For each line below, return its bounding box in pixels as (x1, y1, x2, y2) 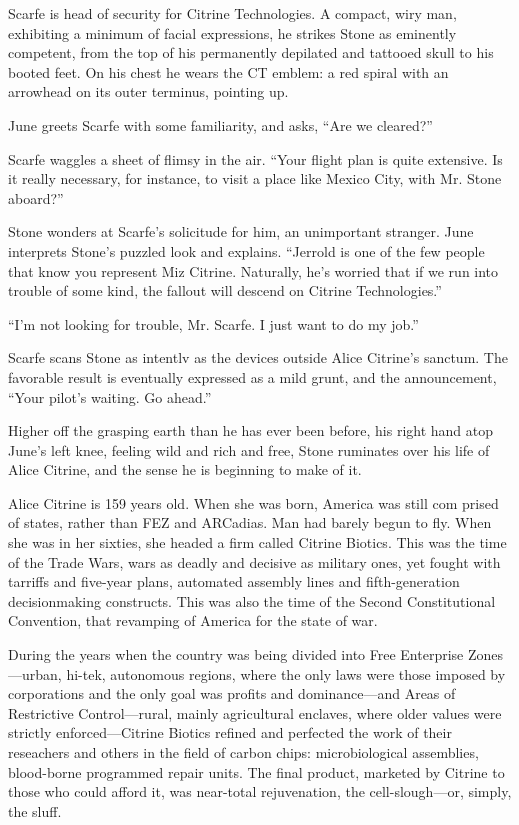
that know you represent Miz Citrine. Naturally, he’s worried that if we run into (8, 260, 499, 281)
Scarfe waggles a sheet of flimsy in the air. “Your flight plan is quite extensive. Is (8, 148, 503, 169)
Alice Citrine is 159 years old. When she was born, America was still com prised (8, 492, 499, 513)
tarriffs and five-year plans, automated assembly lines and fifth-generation (8, 571, 460, 592)
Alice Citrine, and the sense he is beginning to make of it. (8, 459, 362, 480)
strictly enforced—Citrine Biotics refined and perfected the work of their (8, 722, 452, 743)
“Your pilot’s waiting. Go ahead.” (8, 386, 212, 407)
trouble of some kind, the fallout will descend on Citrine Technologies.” (8, 280, 442, 301)
